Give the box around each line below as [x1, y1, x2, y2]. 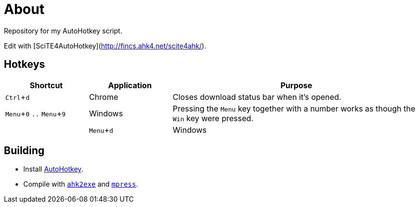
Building [4, 144, 45, 157]
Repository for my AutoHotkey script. [4, 26, 122, 35]
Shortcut [30, 80, 63, 90]
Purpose [280, 80, 313, 90]
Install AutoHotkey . [23, 165, 84, 174]
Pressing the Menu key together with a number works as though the [172, 103, 416, 113]
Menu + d [89, 125, 114, 135]
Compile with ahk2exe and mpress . [23, 180, 138, 189]
